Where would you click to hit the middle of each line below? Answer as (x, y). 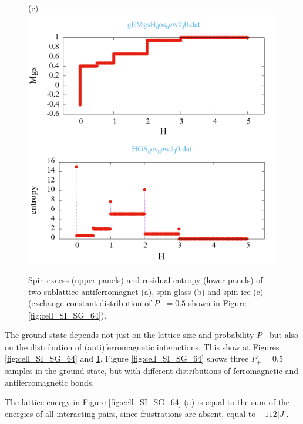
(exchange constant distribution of (90, 303)
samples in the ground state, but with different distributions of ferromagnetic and (151, 370)
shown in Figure (217, 303)
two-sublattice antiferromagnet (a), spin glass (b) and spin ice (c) (146, 291)
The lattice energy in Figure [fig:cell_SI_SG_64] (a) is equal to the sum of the (147, 402)
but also (284, 335)
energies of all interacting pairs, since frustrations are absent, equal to (130, 413)
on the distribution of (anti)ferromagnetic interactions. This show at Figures (142, 347)
